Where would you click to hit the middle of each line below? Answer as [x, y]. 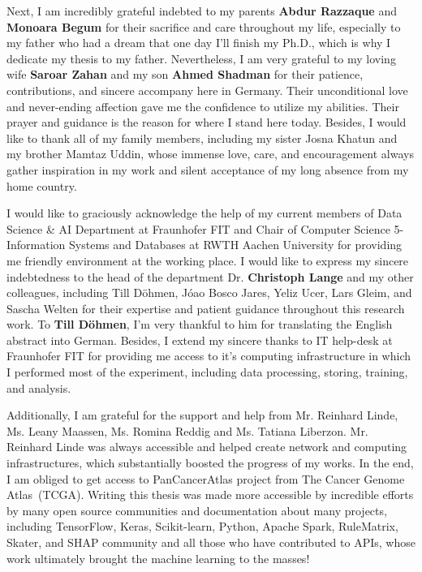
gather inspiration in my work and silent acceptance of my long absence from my [208, 169]
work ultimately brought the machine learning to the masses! [158, 558]
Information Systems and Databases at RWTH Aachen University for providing [205, 245]
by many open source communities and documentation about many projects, [197, 510]
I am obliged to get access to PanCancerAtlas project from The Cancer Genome [206, 478]
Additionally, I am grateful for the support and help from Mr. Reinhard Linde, [202, 415]
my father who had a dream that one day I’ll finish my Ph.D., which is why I [199, 43]
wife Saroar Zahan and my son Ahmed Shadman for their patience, [185, 74]
